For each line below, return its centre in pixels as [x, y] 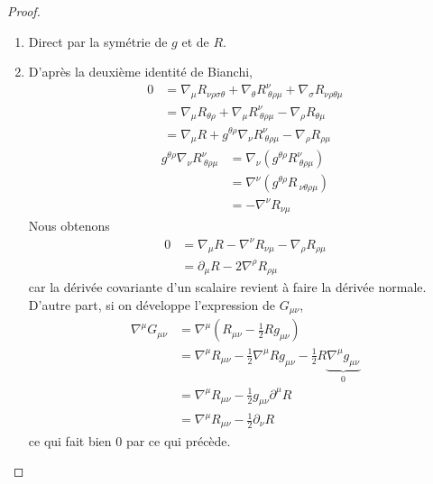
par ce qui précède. [178, 440]
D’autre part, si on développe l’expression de [152, 304]
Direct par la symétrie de [98, 41]
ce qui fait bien [70, 440]
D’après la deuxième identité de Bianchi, [141, 72]
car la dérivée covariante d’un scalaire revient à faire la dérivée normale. [227, 287]
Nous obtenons [69, 226]
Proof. [24, 11]
